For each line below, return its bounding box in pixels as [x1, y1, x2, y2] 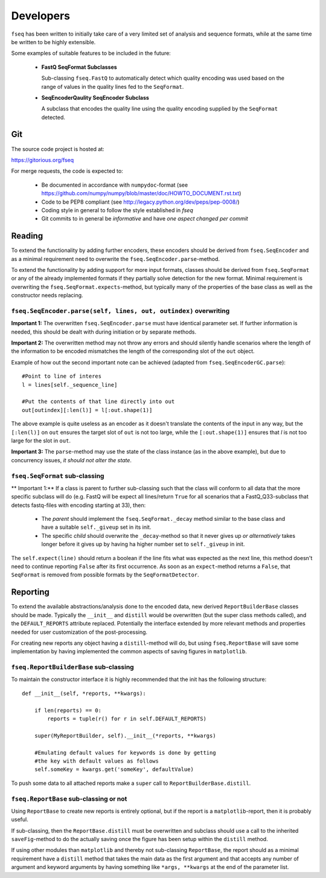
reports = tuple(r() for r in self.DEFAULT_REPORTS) [47, 715, 206, 722]
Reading [11, 231, 43, 241]
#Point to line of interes [22, 373, 102, 380]
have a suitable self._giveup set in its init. [41, 523, 152, 531]
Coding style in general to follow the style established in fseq [41, 206, 193, 214]
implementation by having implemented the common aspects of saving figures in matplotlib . [11, 648, 248, 655]
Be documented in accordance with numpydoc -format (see [41, 181, 188, 189]
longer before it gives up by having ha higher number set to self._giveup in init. [41, 541, 245, 548]
